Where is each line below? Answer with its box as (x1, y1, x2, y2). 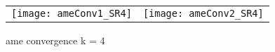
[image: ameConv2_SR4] (142, 8, 264, 19)
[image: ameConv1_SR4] (11, 8, 132, 19)
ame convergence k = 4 (6, 33, 105, 47)
